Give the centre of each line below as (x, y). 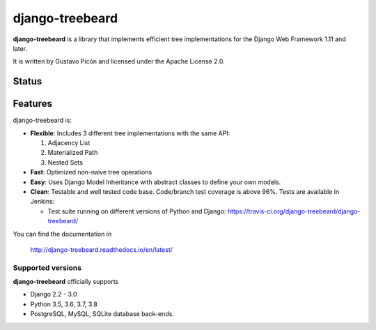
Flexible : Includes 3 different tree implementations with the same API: (130, 133)
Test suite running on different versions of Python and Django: (137, 211)
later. (20, 48)
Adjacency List (69, 143)
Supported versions (47, 267)
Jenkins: (42, 202)
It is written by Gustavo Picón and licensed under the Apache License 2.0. (119, 61)
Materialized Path (73, 153)
